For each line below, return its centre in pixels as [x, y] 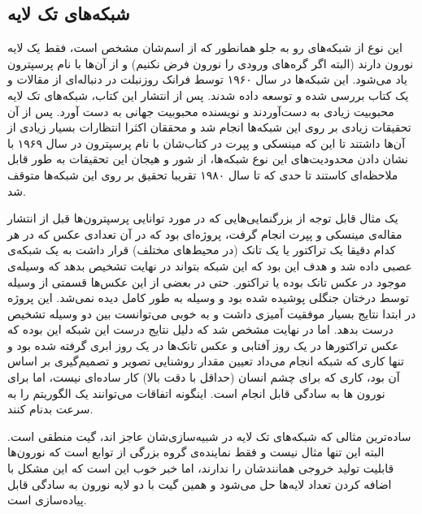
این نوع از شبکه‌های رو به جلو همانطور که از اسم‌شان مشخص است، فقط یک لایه [205, 48]
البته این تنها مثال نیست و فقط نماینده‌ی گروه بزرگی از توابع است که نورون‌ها [196, 452]
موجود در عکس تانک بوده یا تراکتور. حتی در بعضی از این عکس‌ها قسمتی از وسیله [207, 281]
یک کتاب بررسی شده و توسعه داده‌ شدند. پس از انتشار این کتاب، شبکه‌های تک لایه [208, 95]
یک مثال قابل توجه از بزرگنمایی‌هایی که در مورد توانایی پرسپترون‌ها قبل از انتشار [203, 218]
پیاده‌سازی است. [47, 500]
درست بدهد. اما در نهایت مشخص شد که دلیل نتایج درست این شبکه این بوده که [200, 329]
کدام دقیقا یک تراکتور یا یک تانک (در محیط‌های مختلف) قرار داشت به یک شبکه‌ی [202, 250]
